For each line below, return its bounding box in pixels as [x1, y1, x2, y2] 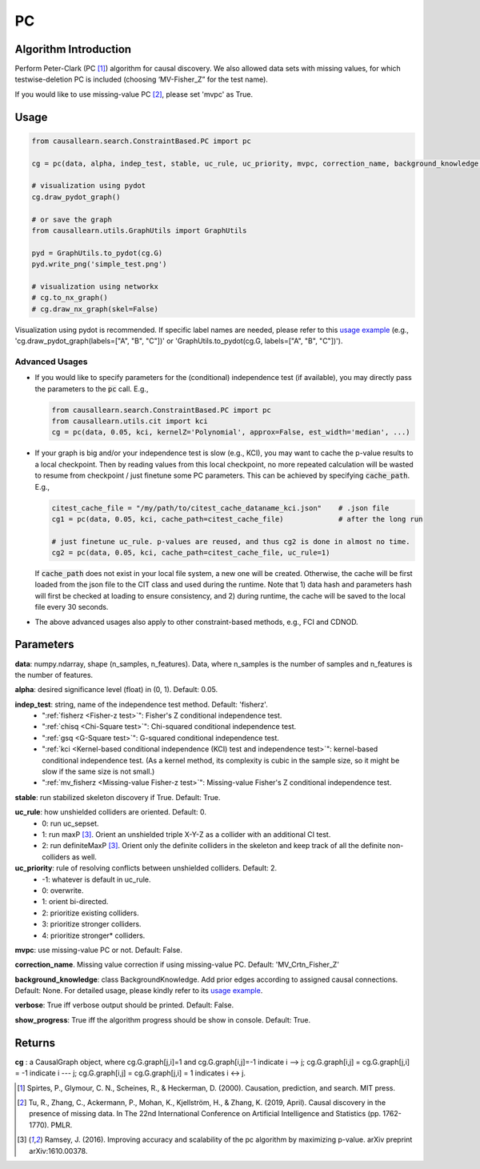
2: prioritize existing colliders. [42, 908, 139, 918]
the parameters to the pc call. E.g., [34, 384, 149, 394]
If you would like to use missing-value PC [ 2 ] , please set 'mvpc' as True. [14, 89, 254, 99]
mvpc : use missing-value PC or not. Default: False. [14, 945, 183, 955]
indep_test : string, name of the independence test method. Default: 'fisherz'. [14, 699, 268, 709]
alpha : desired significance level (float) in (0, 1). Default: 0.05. [14, 685, 218, 695]
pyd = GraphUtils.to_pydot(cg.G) [31, 248, 163, 258]
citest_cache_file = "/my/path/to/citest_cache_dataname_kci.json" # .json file [51, 503, 390, 512]
